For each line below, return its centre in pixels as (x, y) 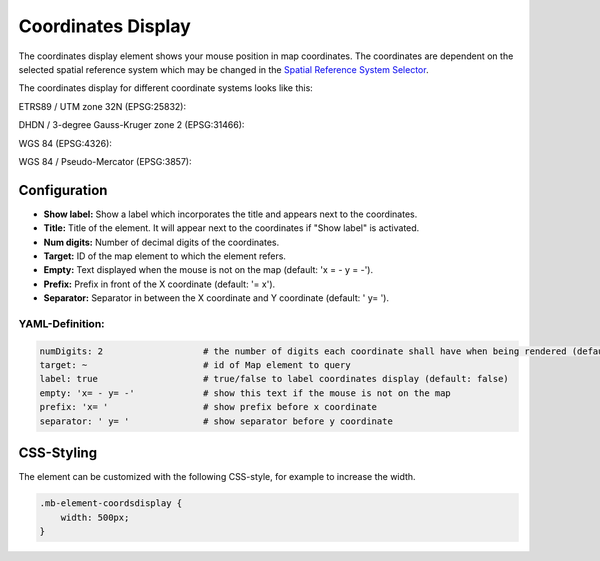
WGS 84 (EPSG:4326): (65, 143)
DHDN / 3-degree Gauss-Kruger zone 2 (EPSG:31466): (131, 125)
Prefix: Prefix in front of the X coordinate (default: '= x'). (159, 284)
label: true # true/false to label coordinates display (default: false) (274, 379)
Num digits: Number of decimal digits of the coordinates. (161, 242)
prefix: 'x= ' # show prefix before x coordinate (208, 407)
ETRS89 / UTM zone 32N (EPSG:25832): (102, 106)
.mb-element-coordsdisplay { (111, 503)
